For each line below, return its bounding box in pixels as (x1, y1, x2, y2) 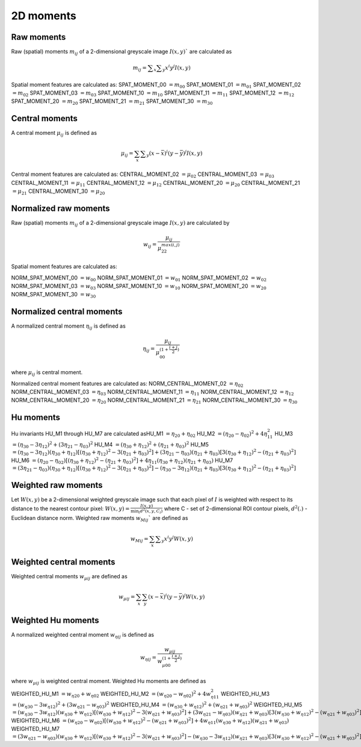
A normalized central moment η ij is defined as (11, 322, 126, 331)
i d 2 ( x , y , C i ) (138, 507, 163, 515)
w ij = (143, 241, 157, 249)
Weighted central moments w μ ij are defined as (11, 573, 128, 581)
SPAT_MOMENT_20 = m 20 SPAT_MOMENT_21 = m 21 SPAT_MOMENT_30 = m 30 (11, 98, 213, 107)
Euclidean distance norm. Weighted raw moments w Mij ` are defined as (11, 514, 188, 524)
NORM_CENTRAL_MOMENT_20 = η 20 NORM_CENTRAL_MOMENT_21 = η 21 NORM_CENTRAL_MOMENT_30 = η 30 (11, 396, 298, 405)
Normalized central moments (11, 307, 123, 317)
